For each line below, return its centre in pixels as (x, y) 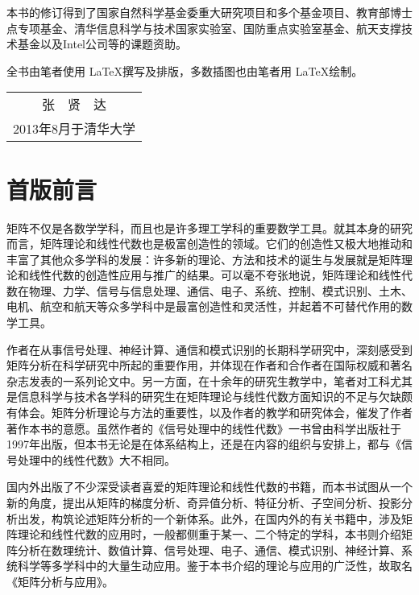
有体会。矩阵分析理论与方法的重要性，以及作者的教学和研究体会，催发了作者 (209, 413)
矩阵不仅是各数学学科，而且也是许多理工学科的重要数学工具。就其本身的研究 (209, 227)
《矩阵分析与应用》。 (60, 581)
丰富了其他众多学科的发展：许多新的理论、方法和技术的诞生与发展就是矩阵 (204, 259)
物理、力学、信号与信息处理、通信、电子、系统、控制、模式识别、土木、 (220, 290)
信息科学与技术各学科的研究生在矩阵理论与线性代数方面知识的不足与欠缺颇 (215, 397)
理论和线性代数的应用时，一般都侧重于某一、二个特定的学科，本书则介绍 (209, 534)
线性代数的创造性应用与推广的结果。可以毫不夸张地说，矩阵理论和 (203, 275)
